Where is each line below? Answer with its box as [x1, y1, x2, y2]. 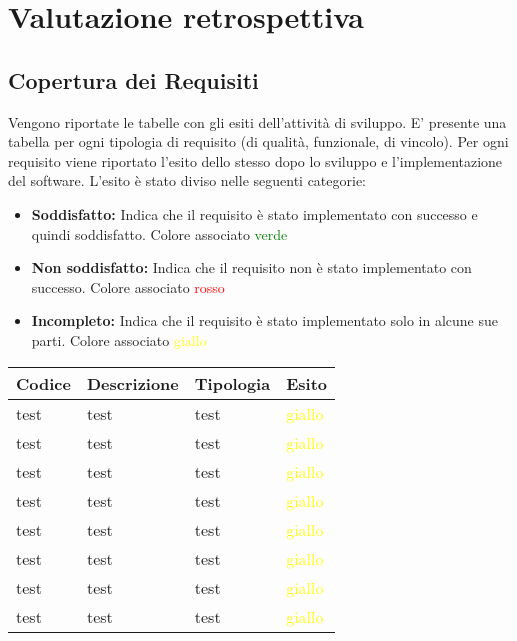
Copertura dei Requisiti [8, 64, 259, 95]
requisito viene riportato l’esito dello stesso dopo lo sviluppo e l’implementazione [8, 150, 503, 171]
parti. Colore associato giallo [31, 329, 207, 350]
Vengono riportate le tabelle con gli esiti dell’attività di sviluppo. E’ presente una [8, 111, 507, 132]
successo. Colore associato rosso [31, 276, 225, 297]
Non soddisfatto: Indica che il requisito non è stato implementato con [31, 257, 472, 278]
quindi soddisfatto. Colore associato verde [31, 223, 288, 244]
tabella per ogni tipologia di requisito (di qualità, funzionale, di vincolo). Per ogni [8, 131, 509, 152]
